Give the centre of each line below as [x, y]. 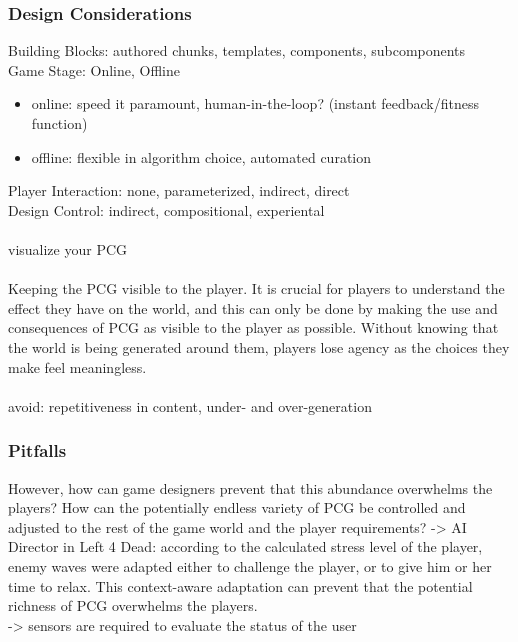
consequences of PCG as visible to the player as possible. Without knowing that [253, 327]
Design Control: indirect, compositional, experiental [166, 209]
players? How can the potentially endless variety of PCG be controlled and [237, 507]
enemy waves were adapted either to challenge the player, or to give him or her [250, 565]
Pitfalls [37, 450]
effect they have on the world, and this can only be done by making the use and [253, 307]
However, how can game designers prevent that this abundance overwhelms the [250, 487]
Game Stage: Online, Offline [94, 69]
